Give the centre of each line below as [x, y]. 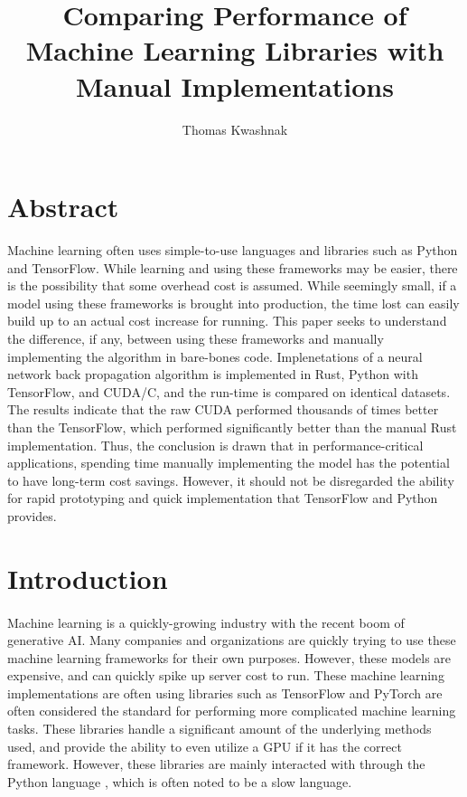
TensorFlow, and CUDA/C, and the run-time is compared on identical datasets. [229, 391]
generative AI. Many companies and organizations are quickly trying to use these [232, 640]
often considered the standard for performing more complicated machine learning [232, 711]
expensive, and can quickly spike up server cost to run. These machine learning [226, 675]
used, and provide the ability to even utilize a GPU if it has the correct [205, 746]
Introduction [88, 578]
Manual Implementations [235, 85]
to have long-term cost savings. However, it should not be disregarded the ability [231, 480]
